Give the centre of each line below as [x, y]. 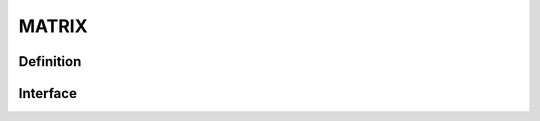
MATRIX [53, 26]
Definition [50, 61]
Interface [47, 93]
